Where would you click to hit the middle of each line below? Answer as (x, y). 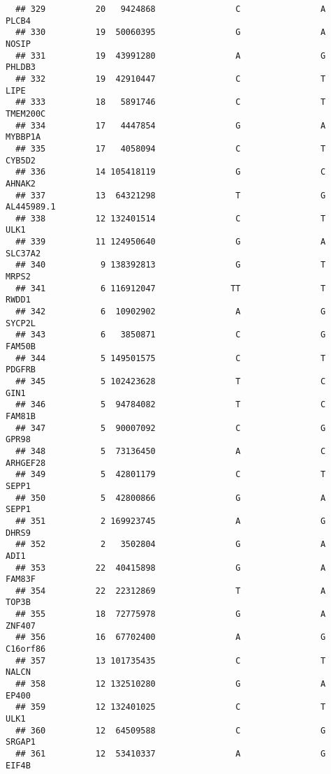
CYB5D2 (21, 160)
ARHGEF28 (26, 463)
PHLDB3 (21, 67)
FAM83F (21, 579)
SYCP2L (21, 323)
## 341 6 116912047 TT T (171, 288)
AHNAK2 (21, 183)
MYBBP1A (23, 137)
